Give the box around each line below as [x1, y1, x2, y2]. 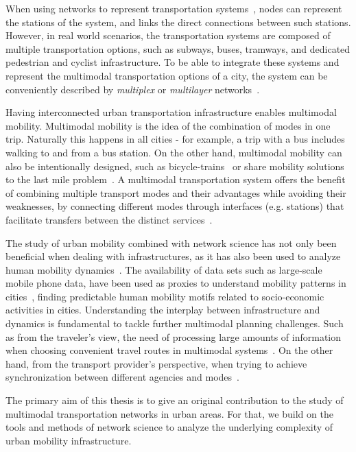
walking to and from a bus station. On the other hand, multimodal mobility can [5, 145, 342, 159]
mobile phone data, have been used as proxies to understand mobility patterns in [5, 276, 346, 290]
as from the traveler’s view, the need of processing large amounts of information [5, 329, 342, 344]
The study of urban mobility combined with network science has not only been [5, 235, 337, 250]
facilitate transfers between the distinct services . [5, 212, 213, 226]
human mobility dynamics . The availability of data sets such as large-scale [5, 262, 322, 276]
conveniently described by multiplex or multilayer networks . [5, 82, 260, 96]
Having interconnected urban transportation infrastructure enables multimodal [5, 105, 337, 119]
